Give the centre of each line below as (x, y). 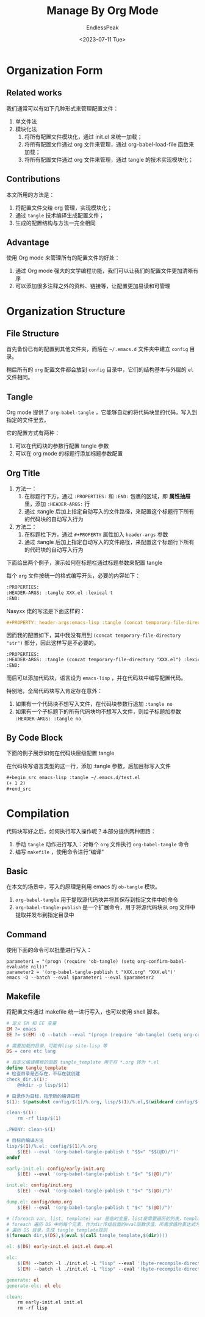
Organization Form (55, 70)
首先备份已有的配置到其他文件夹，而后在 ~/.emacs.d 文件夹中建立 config (97, 349)
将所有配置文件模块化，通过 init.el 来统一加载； (83, 136)
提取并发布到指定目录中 (45, 915)
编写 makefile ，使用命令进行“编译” (59, 852)
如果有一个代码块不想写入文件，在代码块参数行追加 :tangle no (94, 704)
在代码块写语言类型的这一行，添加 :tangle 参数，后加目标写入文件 (88, 766)
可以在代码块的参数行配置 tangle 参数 (62, 446)
